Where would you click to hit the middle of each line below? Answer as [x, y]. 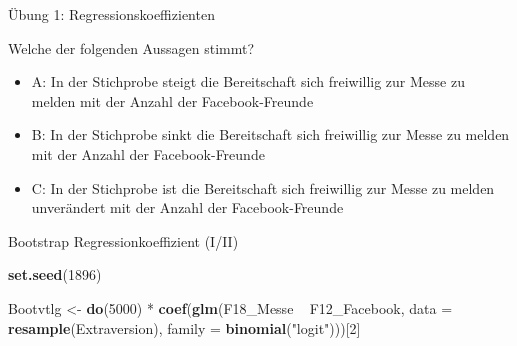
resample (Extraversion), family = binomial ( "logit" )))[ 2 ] [184, 327]
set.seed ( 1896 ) [55, 274]
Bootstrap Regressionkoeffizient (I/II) [123, 240]
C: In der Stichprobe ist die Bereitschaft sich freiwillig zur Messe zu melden [263, 187]
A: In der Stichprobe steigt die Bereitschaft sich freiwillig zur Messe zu [248, 81]
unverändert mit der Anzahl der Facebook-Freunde [187, 207]
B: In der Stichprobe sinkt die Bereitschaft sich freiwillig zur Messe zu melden [270, 134]
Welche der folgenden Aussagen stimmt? [131, 47]
